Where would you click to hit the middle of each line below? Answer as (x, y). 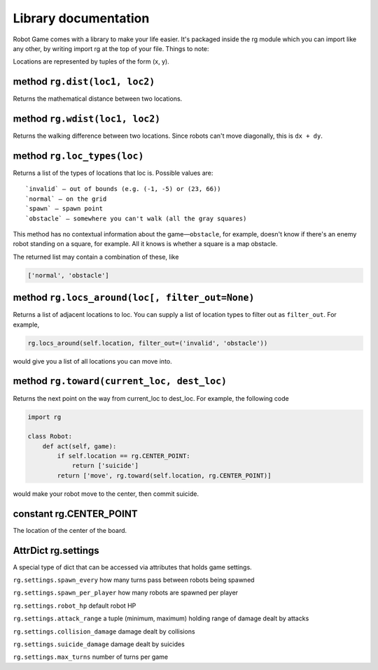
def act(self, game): (79, 446)
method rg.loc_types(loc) (78, 156)
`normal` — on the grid (66, 199)
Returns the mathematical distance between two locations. (98, 99)
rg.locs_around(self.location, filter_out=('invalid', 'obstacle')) (148, 343)
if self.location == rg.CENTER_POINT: (124, 456)
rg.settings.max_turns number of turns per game (90, 657)
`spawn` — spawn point (64, 209)
